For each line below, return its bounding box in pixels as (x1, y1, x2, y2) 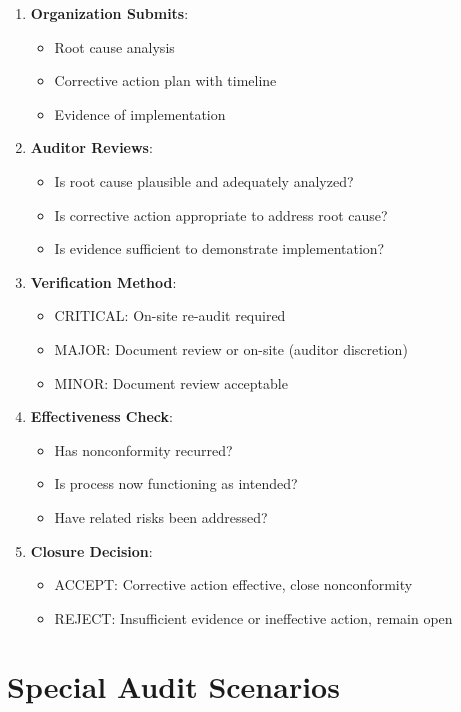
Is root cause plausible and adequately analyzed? (54, 170, 354, 191)
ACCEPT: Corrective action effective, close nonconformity (54, 574, 413, 595)
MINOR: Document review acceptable (54, 372, 288, 393)
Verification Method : (30, 271, 177, 292)
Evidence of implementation (54, 103, 226, 124)
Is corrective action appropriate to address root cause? (54, 204, 388, 225)
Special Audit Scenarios (7, 666, 340, 707)
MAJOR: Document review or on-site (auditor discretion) (54, 338, 408, 359)
